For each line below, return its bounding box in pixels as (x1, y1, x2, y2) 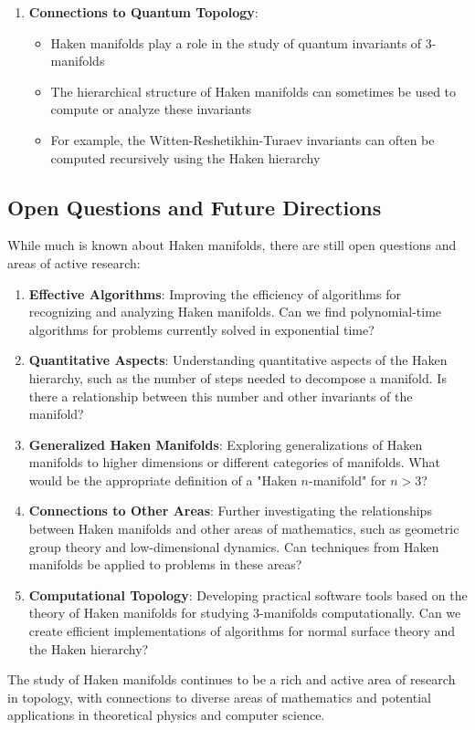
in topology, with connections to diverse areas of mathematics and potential (7, 687, 431, 706)
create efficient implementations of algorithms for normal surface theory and (28, 621, 456, 641)
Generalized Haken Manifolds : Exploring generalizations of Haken (28, 434, 423, 454)
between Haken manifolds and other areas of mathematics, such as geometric (28, 519, 459, 538)
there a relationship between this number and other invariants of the (28, 386, 413, 405)
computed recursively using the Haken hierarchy (50, 148, 321, 167)
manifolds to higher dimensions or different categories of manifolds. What (28, 453, 440, 472)
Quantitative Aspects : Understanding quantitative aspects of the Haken (28, 350, 448, 370)
